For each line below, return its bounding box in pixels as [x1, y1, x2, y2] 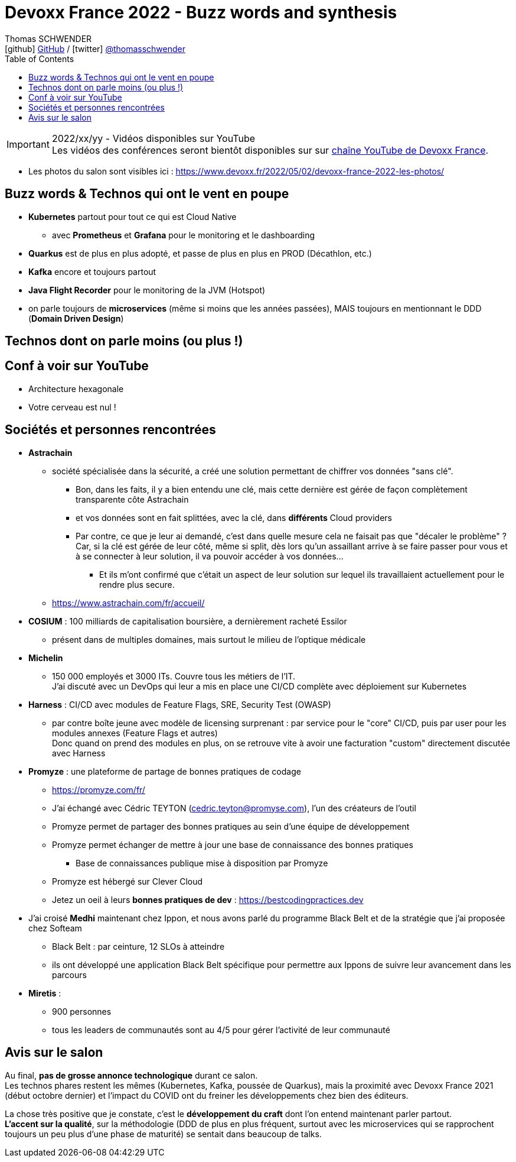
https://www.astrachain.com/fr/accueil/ [52, 597, 205, 608]
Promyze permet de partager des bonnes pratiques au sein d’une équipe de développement [52, 821, 410, 831]
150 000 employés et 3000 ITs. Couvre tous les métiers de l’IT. [52, 671, 296, 681]
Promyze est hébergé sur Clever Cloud [52, 876, 203, 886]
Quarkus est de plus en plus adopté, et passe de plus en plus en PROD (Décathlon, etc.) [28, 248, 372, 258]
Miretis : [28, 988, 61, 998]
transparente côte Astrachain [76, 494, 189, 504]
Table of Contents [5, 53, 74, 64]
